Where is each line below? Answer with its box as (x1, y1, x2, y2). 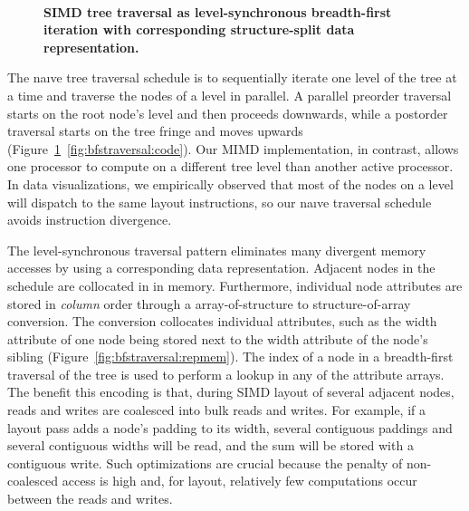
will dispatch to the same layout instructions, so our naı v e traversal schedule (7, 192, 432, 211)
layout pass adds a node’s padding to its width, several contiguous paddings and (7, 418, 453, 437)
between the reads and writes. (7, 489, 173, 508)
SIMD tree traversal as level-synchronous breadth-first (43, 2, 392, 21)
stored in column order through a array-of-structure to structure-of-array (7, 294, 411, 313)
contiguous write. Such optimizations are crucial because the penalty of (7, 453, 403, 472)
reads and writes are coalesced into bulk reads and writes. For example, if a (7, 400, 426, 419)
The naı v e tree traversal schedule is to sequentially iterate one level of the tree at (7, 68, 457, 87)
